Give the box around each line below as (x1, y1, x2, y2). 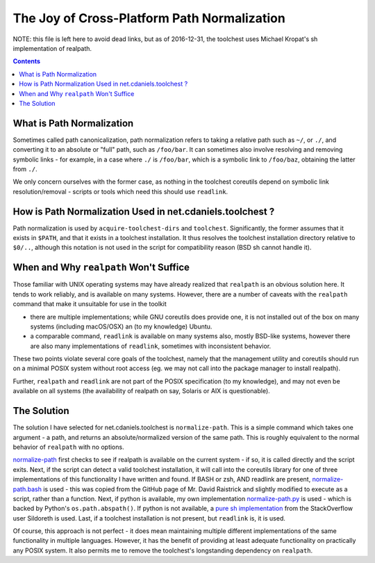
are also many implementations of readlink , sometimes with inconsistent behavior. (30, 342, 272, 350)
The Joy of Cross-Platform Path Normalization (12, 10, 286, 26)
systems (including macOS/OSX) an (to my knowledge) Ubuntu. (30, 322, 212, 331)
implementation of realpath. (12, 44, 92, 52)
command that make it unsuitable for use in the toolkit (12, 300, 167, 308)
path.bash (12, 484, 42, 493)
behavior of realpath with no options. (12, 443, 124, 451)
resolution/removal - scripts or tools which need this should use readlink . (12, 187, 228, 196)
